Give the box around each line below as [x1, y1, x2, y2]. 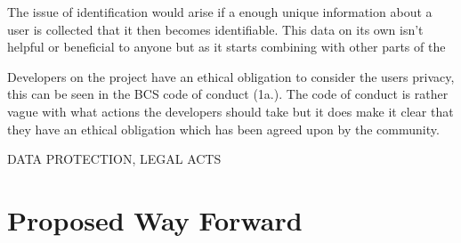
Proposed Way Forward [7, 201, 303, 238]
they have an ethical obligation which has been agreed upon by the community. [7, 119, 440, 138]
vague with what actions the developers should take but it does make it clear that [7, 101, 454, 120]
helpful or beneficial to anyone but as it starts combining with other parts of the [7, 37, 446, 56]
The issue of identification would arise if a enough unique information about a [7, 3, 433, 20]
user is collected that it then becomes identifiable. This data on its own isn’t [7, 20, 424, 38]
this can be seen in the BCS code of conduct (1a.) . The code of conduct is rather [7, 85, 449, 103]
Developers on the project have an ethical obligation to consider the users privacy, [7, 67, 455, 85]
